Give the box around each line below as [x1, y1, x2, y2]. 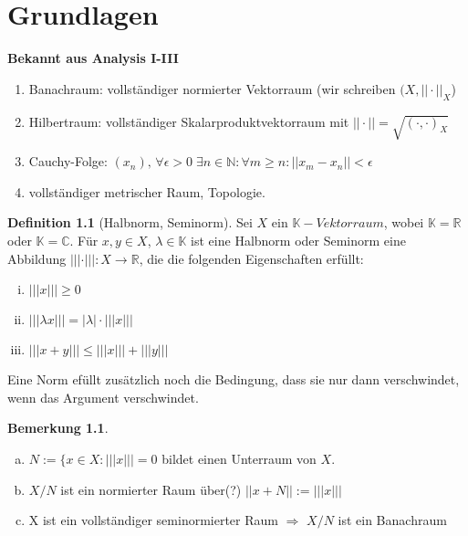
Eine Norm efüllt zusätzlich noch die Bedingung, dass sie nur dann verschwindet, [7, 370, 460, 389]
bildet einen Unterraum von [161, 449, 317, 468]
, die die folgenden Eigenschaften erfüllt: [139, 248, 364, 268]
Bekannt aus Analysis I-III [7, 48, 179, 68]
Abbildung [7, 248, 67, 268]
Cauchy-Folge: [28, 152, 108, 171]
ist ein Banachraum [338, 510, 447, 530]
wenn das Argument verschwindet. [7, 387, 199, 406]
